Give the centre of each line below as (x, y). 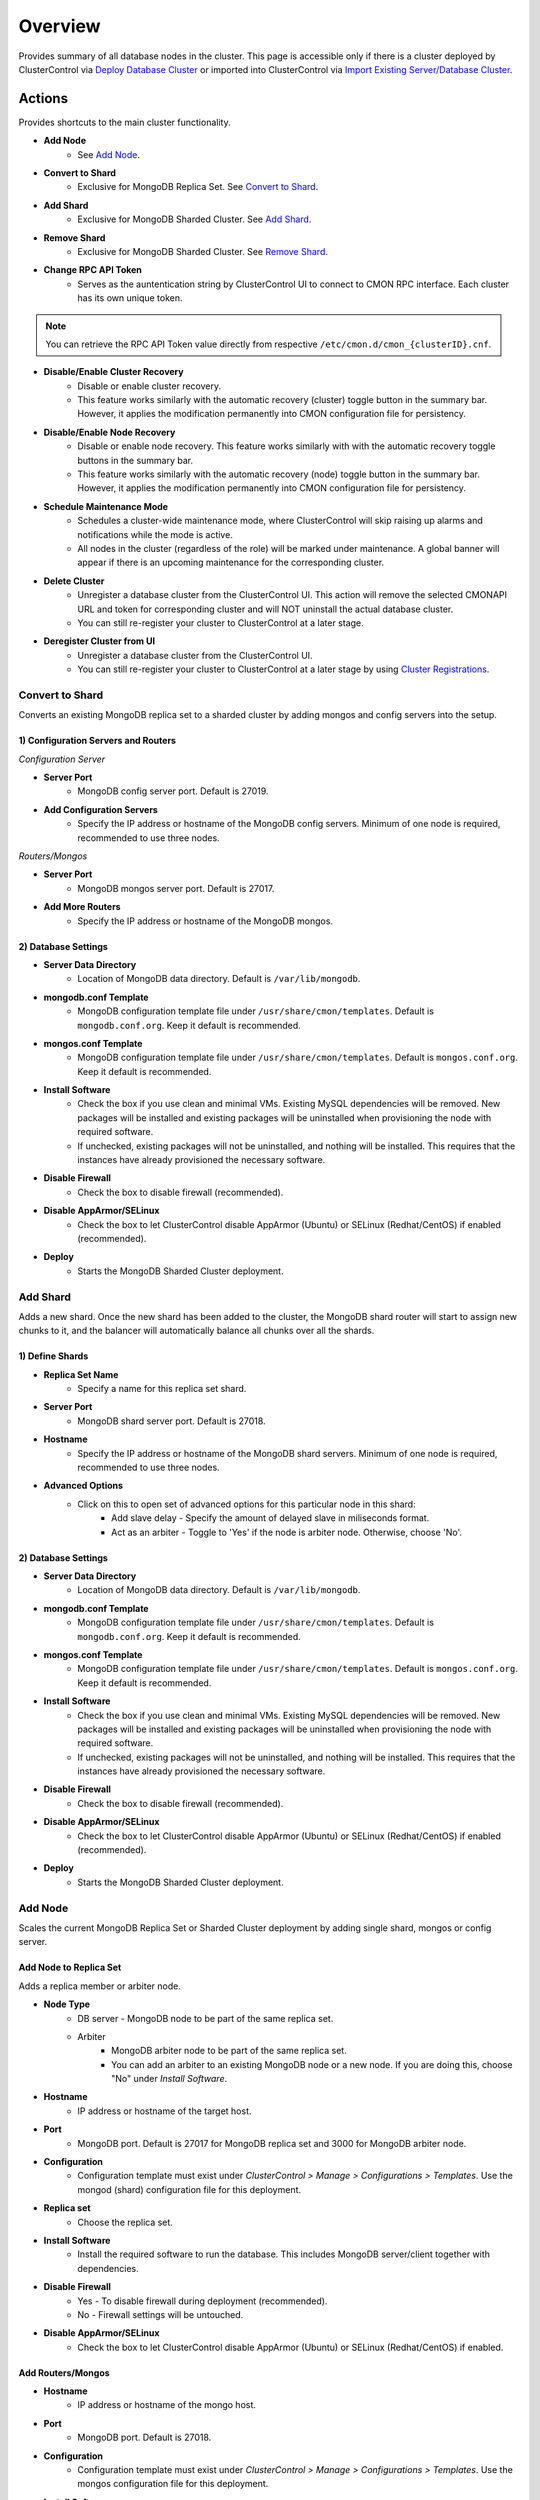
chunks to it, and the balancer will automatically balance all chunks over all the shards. (196, 1331)
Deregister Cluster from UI (99, 641)
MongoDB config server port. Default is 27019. (173, 791)
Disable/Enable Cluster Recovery (113, 372)
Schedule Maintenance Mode (106, 506)
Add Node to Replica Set (70, 1967)
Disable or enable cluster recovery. (149, 386)
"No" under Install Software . (169, 2079)
